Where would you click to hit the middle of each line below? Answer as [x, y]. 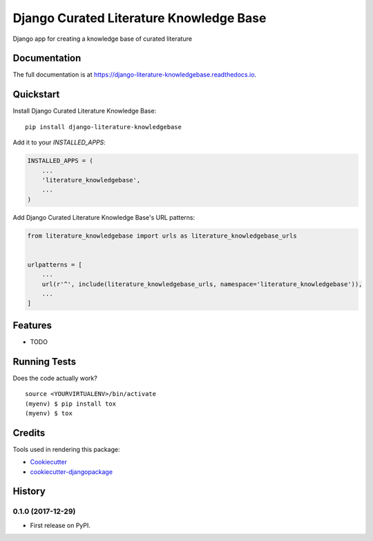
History [29, 492]
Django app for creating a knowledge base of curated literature [103, 39]
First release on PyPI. [60, 525]
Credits [29, 433]
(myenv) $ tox [49, 413]
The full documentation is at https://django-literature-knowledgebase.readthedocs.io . [135, 75]
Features [32, 325]
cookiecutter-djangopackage [71, 472]
